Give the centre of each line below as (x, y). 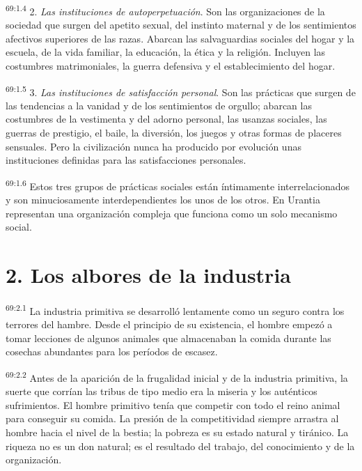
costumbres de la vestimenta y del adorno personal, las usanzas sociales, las (166, 119)
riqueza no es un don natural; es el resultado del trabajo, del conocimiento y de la (180, 446)
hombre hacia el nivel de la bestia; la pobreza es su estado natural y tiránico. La (177, 432)
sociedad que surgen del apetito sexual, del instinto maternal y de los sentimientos (181, 25)
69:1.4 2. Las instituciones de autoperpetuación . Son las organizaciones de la (165, 10)
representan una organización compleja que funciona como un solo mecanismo (172, 213)
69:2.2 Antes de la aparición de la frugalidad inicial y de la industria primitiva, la (177, 377)
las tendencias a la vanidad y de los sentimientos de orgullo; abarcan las (159, 105)
